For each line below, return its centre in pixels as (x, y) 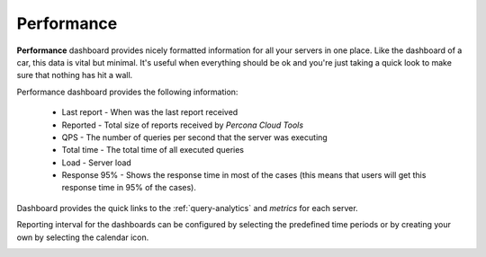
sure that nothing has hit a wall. (75, 75)
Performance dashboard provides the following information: (127, 92)
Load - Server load (97, 163)
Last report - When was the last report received (150, 112)
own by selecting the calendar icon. (83, 237)
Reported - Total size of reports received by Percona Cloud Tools (183, 125)
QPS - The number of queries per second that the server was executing (194, 137)
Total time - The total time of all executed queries (153, 150)
